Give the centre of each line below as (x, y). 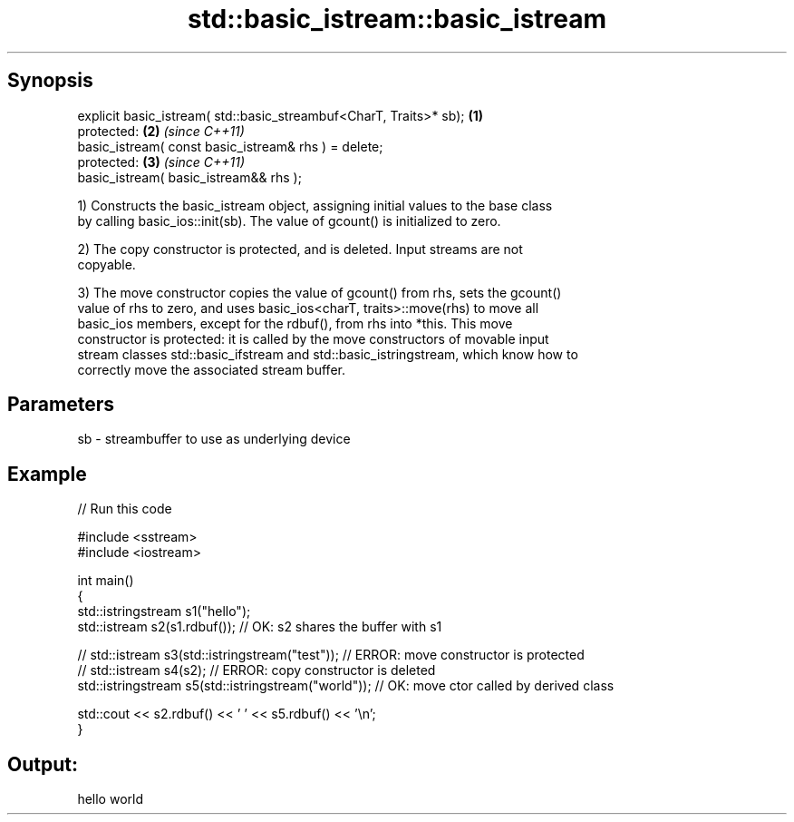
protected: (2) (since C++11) (161, 131)
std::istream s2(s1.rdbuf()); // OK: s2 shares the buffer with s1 (260, 627)
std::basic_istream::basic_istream (397, 19)
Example (47, 474)
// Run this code (125, 509)
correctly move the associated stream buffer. (211, 369)
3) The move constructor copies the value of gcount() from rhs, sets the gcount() (320, 292)
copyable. (107, 264)
